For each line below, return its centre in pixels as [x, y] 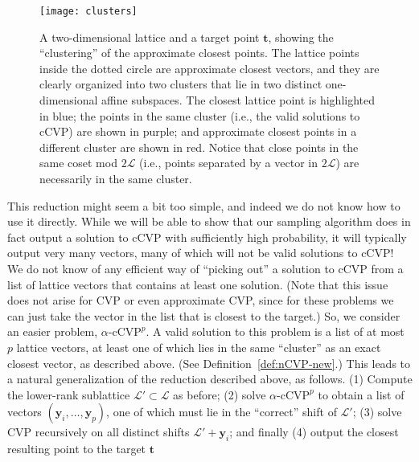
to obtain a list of [361, 394]
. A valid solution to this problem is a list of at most [275, 331]
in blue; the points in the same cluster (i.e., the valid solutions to [200, 115]
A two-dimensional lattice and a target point [150, 37]
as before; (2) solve [220, 394]
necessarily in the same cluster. [116, 178]
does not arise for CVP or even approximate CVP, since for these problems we [201, 300]
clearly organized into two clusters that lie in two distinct [181, 84]
